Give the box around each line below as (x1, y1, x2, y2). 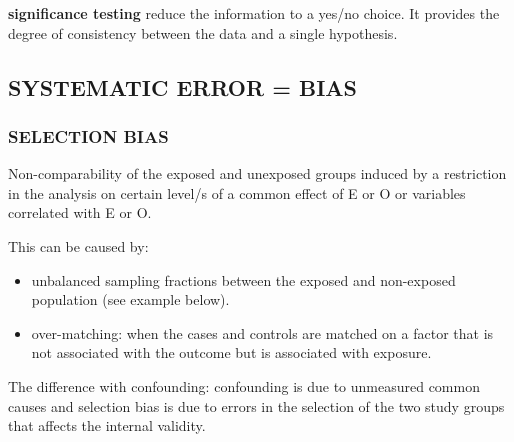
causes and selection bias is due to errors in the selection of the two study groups (8, 395, 505, 416)
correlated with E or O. (8, 202, 152, 223)
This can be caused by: (8, 235, 149, 256)
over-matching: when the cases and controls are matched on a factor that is (31, 322, 494, 343)
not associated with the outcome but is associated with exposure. (31, 342, 432, 363)
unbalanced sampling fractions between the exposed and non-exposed (31, 269, 456, 290)
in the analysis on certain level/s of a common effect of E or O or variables (8, 182, 466, 203)
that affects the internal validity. (8, 415, 206, 436)
